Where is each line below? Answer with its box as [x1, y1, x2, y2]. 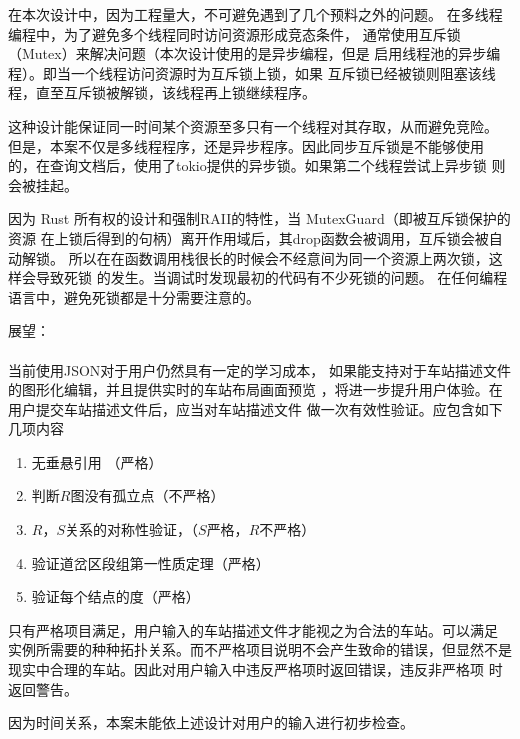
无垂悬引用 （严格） [31, 451, 163, 472]
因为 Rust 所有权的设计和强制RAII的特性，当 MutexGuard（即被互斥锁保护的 [8, 208, 511, 229]
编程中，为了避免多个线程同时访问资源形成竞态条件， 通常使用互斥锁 [8, 23, 461, 44]
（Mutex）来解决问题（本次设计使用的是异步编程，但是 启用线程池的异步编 [8, 43, 501, 64]
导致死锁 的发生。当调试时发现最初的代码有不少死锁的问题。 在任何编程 [35, 267, 508, 288]
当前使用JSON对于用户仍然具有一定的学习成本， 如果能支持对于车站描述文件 [8, 359, 512, 380]
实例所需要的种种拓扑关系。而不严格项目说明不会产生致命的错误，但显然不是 [8, 639, 512, 660]
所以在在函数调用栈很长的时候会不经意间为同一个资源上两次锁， [68, 247, 489, 268]
